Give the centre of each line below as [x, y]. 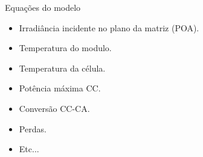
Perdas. [33, 128]
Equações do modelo [43, 7]
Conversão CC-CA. [54, 108]
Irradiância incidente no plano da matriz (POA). [109, 27]
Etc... [29, 149]
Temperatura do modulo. [65, 48]
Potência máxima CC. [60, 88]
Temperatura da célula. [62, 68]
